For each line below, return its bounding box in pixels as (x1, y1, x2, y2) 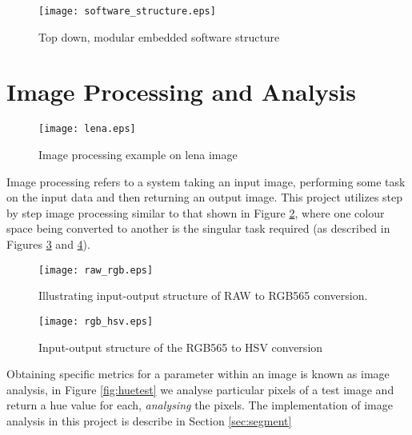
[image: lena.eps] (38, 123, 136, 135)
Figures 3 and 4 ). (6, 236, 90, 252)
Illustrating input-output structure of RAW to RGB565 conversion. (38, 287, 368, 304)
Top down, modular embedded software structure (38, 28, 280, 45)
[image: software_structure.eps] (38, 6, 216, 17)
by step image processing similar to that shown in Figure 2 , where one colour (6, 204, 385, 221)
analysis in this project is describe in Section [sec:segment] (6, 412, 292, 429)
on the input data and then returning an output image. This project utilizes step (6, 189, 403, 206)
